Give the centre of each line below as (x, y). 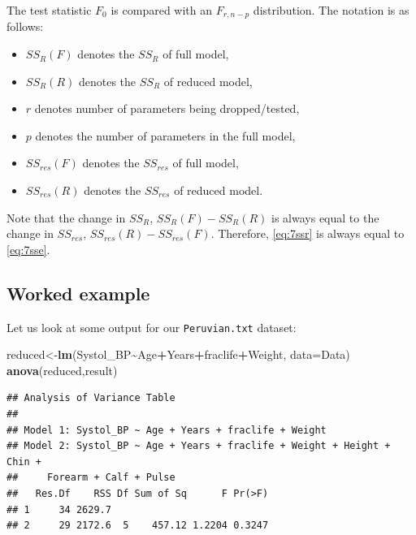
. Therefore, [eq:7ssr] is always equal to (308, 233)
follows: (25, 26)
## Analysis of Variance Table (91, 398)
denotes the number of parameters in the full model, (165, 135)
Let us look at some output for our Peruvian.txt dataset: (152, 327)
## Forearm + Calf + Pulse (91, 478)
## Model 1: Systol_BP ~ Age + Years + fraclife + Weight (167, 430)
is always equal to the (325, 217)
